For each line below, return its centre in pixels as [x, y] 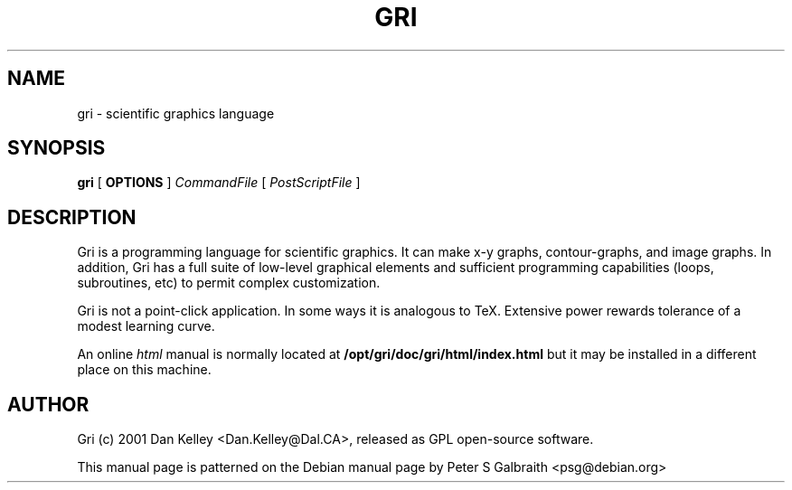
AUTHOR [48, 404]
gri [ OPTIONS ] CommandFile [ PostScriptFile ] [219, 183]
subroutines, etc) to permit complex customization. [229, 283]
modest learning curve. [146, 326]
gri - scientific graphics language [176, 113]
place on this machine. [144, 370]
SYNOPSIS [57, 148]
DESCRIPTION [72, 217]
